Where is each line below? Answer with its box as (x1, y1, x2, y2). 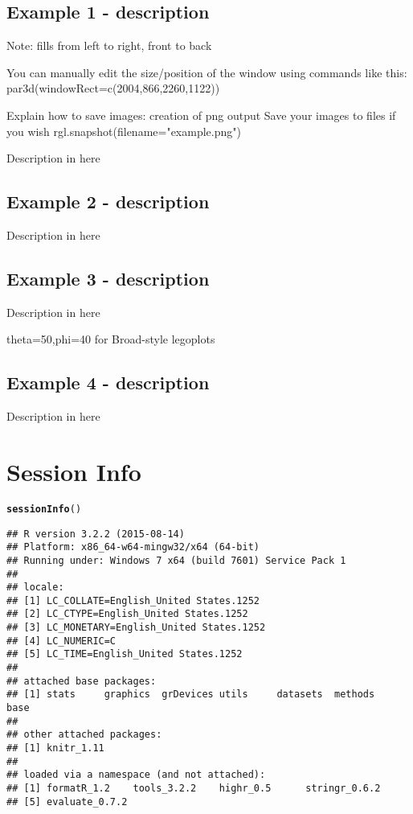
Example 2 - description (6, 189, 210, 214)
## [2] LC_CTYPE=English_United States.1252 (6, 608, 248, 620)
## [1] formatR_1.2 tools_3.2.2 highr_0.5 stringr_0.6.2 (6, 783, 381, 794)
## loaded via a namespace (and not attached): (6, 769, 266, 781)
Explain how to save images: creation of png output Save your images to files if (6, 106, 396, 123)
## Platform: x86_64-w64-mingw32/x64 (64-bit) (6, 541, 260, 553)
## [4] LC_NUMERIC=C (6, 635, 117, 647)
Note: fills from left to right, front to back (6, 37, 212, 54)
